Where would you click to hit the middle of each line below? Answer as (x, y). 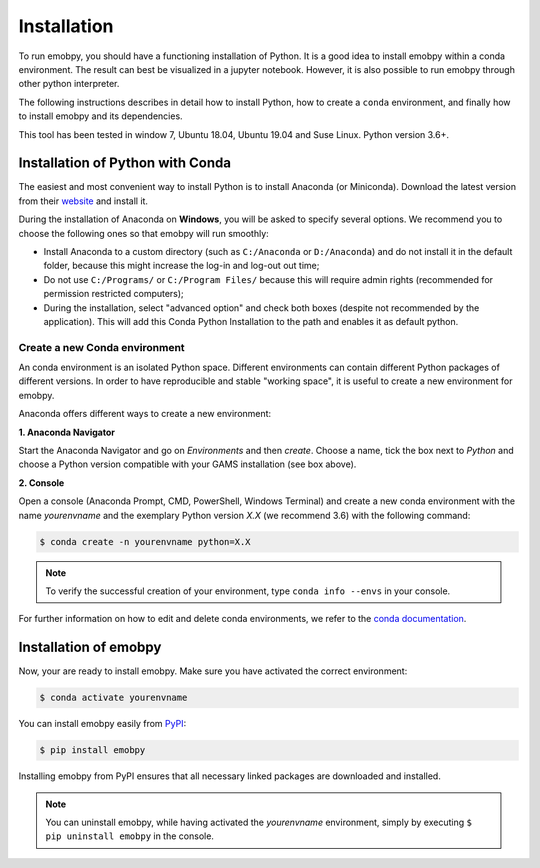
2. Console (41, 482)
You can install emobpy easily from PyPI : (102, 724)
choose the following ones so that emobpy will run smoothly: (143, 233)
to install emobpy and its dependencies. (101, 116)
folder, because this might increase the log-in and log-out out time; (181, 266)
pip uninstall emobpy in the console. (130, 836)
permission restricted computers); (113, 294)
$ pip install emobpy (92, 750)
